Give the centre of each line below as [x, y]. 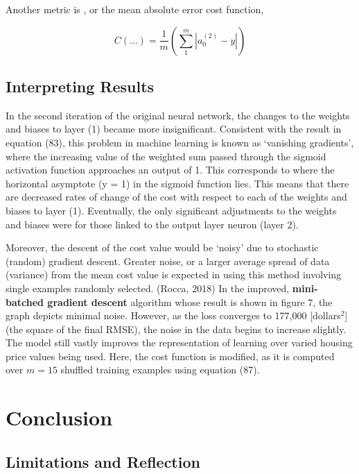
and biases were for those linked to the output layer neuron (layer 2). [152, 224]
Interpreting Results [80, 86]
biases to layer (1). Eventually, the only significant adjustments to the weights [171, 210]
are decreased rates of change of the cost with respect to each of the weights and [176, 197]
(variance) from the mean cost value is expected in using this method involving [174, 274]
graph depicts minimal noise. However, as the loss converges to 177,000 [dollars [173, 315]
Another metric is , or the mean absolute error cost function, [135, 9]
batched [25, 302]
